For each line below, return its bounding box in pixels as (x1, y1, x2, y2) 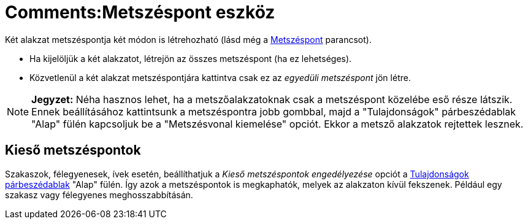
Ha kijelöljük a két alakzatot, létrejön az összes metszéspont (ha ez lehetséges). (29, 53, 352, 64)
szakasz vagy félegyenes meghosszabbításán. (5, 189, 193, 200)
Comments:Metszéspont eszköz (5, 2, 275, 23)
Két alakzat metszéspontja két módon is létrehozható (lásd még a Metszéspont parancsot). (5, 34, 372, 45)
